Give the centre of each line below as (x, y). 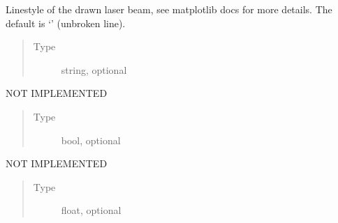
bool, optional (91, 140)
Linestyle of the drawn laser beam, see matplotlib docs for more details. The (169, 9)
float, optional (91, 210)
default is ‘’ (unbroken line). (66, 23)
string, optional (94, 69)
